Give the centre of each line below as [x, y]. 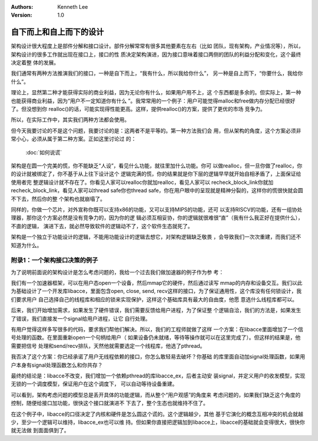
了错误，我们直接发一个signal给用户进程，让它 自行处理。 [81, 318]
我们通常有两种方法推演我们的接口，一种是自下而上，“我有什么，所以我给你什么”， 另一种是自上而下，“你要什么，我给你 [157, 73]
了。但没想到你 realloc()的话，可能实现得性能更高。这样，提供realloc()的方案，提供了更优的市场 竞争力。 [138, 109]
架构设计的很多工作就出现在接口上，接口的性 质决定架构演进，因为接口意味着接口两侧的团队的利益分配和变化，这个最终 [156, 54]
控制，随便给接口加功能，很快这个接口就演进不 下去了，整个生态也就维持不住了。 [110, 403]
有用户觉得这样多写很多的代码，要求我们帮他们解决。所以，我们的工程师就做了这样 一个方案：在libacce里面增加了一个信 [157, 329]
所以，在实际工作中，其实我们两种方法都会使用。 [70, 120]
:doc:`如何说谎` [44, 152]
